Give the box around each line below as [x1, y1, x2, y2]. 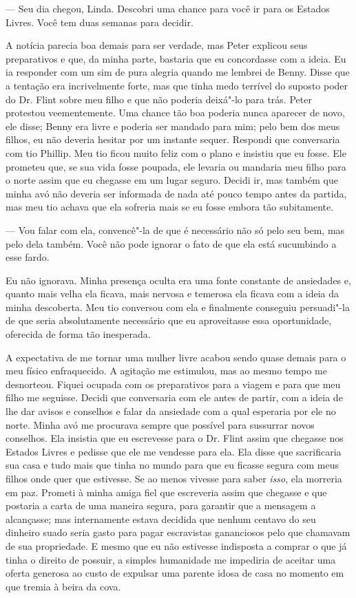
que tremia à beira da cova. [6, 579, 121, 593]
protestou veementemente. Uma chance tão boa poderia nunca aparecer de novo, [6, 105, 345, 120]
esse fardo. [6, 250, 50, 264]
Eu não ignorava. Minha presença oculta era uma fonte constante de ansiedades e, [6, 273, 351, 287]
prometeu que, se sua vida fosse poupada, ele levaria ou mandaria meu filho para [6, 159, 346, 173]
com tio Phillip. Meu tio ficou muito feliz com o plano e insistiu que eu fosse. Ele [6, 145, 346, 160]
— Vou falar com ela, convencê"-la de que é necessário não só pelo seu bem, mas [6, 222, 345, 237]
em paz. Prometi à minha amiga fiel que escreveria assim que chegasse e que [6, 484, 327, 499]
